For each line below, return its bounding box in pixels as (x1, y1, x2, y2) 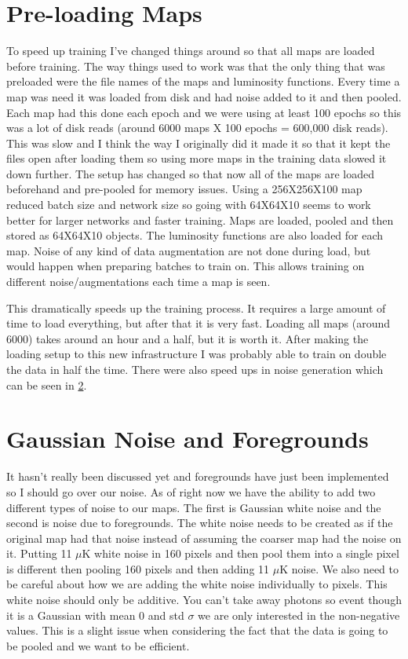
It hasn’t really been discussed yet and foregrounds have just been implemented (6, 468, 389, 485)
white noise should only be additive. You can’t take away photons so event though (6, 591, 402, 608)
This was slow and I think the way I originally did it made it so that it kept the (6, 134, 391, 151)
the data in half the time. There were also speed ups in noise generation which (6, 361, 384, 377)
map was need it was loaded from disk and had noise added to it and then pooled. (6, 88, 402, 104)
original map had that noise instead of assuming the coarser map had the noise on (6, 529, 402, 546)
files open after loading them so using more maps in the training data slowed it (6, 150, 387, 167)
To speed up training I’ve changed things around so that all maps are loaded (6, 42, 375, 59)
